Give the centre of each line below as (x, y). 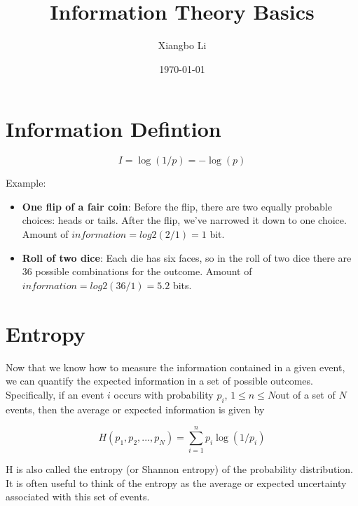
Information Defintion (113, 129)
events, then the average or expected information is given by (135, 409)
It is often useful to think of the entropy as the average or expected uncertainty (176, 482)
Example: (26, 183)
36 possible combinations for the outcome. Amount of (137, 271)
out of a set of (305, 394)
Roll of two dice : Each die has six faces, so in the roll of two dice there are (187, 257)
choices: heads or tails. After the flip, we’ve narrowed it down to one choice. (184, 220)
